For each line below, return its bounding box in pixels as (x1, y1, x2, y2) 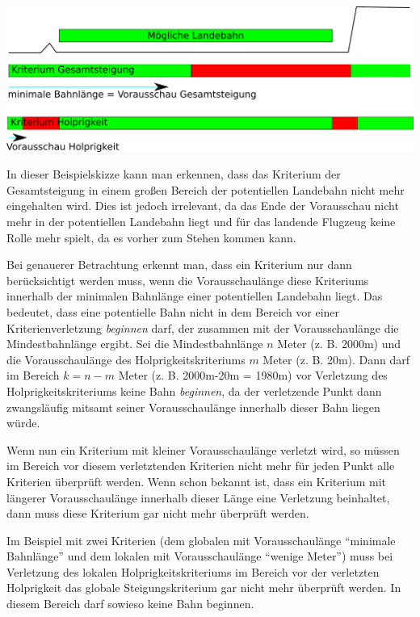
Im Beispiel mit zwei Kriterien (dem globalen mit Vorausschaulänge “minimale (6, 531, 396, 548)
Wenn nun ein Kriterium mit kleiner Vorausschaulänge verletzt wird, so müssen (6, 441, 400, 458)
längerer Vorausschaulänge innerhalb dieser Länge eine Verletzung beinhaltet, (6, 489, 390, 506)
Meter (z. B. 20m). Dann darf (262, 350, 410, 367)
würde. (6, 414, 40, 431)
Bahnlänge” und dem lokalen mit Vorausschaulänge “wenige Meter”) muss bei (6, 548, 393, 565)
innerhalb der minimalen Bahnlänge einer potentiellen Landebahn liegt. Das (6, 288, 383, 304)
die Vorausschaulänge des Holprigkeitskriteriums (6, 350, 246, 367)
